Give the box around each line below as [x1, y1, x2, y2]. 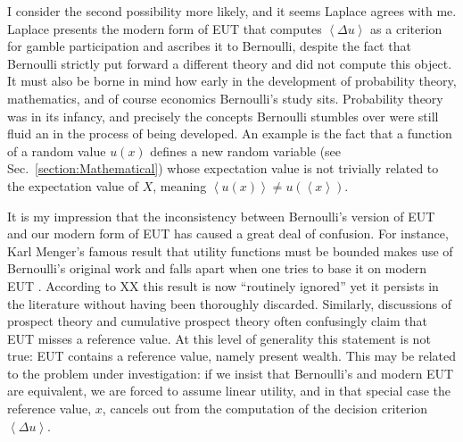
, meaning [153, 176, 207, 195]
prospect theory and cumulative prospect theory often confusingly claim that [7, 312, 427, 330]
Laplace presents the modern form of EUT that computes [7, 19, 322, 38]
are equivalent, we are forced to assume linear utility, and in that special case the [7, 381, 451, 400]
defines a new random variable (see [150, 141, 342, 160]
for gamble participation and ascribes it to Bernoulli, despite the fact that [7, 37, 411, 55]
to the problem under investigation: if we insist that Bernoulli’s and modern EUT [7, 363, 454, 382]
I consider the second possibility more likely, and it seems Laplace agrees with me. [7, 2, 457, 20]
